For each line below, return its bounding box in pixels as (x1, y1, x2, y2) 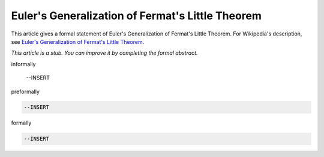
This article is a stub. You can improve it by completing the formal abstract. (11, 49, 198, 57)
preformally (11, 88, 40, 95)
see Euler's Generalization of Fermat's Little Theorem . (11, 38, 145, 45)
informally (11, 60, 36, 67)
